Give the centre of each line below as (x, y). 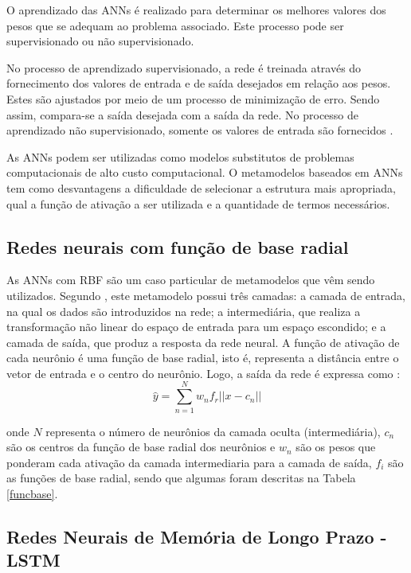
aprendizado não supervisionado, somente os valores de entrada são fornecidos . (200, 130)
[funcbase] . (32, 493)
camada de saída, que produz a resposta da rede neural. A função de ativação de (203, 342)
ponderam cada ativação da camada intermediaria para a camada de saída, (189, 462)
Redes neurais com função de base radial (178, 246)
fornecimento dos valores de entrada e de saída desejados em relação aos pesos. (199, 83)
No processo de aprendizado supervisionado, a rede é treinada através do (184, 67)
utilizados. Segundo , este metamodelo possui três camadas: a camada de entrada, (206, 295)
